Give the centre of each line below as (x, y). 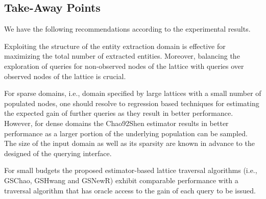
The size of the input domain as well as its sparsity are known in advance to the (129, 143)
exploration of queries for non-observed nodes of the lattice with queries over (124, 66)
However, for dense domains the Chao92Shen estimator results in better (116, 123)
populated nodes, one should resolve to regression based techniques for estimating (132, 103)
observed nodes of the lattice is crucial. (65, 76)
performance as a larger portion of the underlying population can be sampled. (126, 133)
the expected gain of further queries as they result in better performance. (119, 113)
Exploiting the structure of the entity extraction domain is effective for (115, 46)
